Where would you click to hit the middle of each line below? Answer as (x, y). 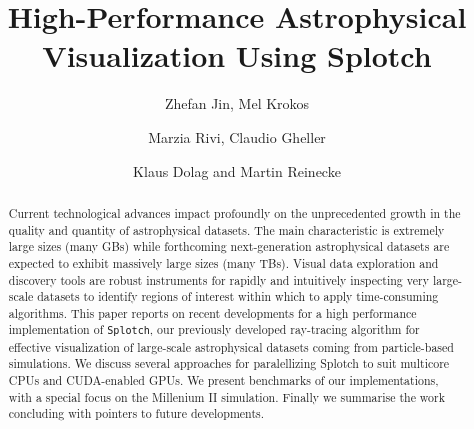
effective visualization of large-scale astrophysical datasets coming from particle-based (231, 346)
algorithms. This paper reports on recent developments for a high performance (212, 312)
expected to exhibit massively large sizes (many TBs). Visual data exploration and (223, 262)
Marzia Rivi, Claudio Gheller (237, 136)
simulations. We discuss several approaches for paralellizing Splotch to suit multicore (229, 363)
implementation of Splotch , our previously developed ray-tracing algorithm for (214, 329)
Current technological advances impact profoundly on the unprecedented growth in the (234, 212)
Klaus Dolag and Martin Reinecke (237, 170)
